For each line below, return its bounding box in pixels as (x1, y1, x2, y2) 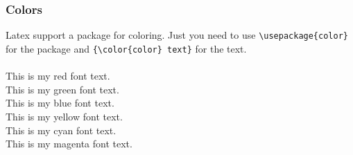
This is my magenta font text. (6, 136, 132, 151)
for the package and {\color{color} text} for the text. (6, 41, 247, 55)
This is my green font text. (6, 82, 119, 96)
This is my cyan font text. (6, 122, 117, 137)
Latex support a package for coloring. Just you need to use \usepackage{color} (6, 28, 348, 42)
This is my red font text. (6, 69, 110, 83)
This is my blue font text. (6, 95, 114, 110)
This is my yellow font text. (6, 109, 123, 123)
